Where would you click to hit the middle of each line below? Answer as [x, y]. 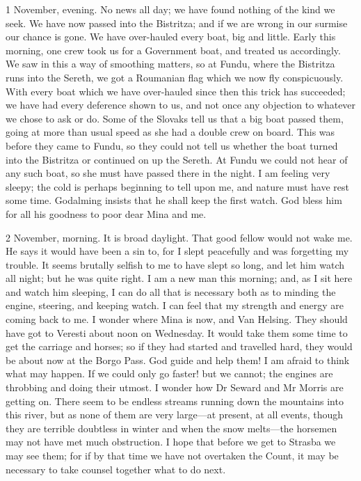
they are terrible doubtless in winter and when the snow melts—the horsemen [171, 428]
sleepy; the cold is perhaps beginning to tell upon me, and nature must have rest [178, 186]
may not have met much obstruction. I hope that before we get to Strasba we [171, 442]
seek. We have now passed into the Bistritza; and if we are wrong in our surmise [177, 23]
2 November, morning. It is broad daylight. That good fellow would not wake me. [179, 237]
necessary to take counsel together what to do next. [116, 469]
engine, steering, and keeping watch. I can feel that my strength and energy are [175, 305]
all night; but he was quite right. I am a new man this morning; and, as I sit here [179, 278]
